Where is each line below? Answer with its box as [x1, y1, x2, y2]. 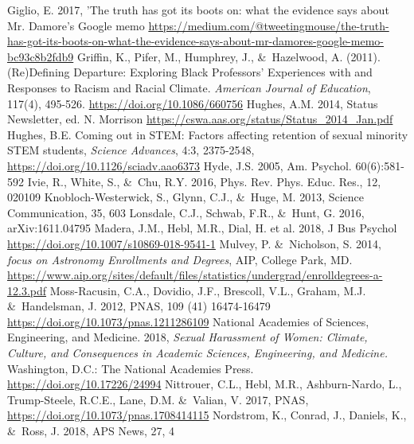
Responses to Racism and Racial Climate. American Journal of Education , [7, 79, 371, 95]
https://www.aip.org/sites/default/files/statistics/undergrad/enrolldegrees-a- [7, 267, 383, 283]
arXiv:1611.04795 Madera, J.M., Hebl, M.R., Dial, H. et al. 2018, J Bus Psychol [7, 220, 397, 236]
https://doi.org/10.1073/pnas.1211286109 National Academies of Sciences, [7, 313, 369, 329]
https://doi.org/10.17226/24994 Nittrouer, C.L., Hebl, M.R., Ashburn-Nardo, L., [7, 376, 402, 392]
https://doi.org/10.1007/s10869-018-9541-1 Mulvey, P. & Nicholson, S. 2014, [7, 235, 381, 251]
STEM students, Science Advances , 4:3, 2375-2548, [7, 142, 255, 158]
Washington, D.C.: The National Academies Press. [7, 360, 254, 376]
